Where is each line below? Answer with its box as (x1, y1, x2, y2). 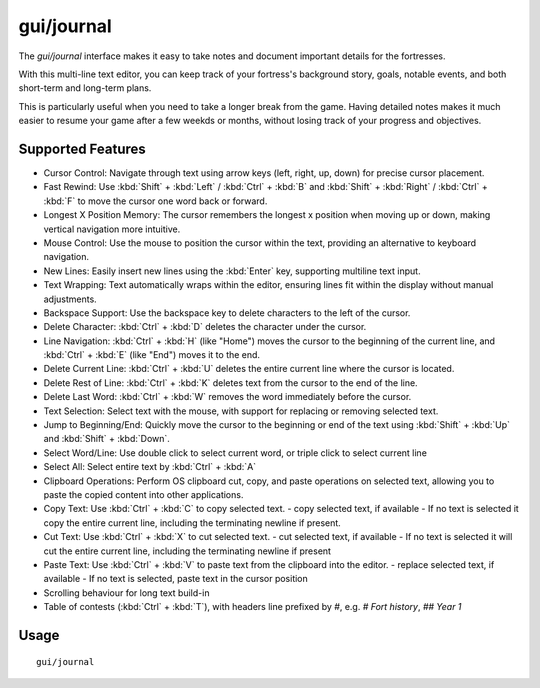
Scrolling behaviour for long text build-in (43, 586, 210, 599)
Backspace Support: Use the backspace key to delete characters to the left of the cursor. (43, 306, 411, 319)
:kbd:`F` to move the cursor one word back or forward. (43, 195, 268, 207)
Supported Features (18, 140, 147, 157)
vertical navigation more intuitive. (43, 223, 181, 235)
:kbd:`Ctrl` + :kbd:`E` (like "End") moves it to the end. (43, 349, 260, 361)
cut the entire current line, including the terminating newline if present (43, 545, 332, 557)
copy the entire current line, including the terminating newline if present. (43, 516, 342, 529)
